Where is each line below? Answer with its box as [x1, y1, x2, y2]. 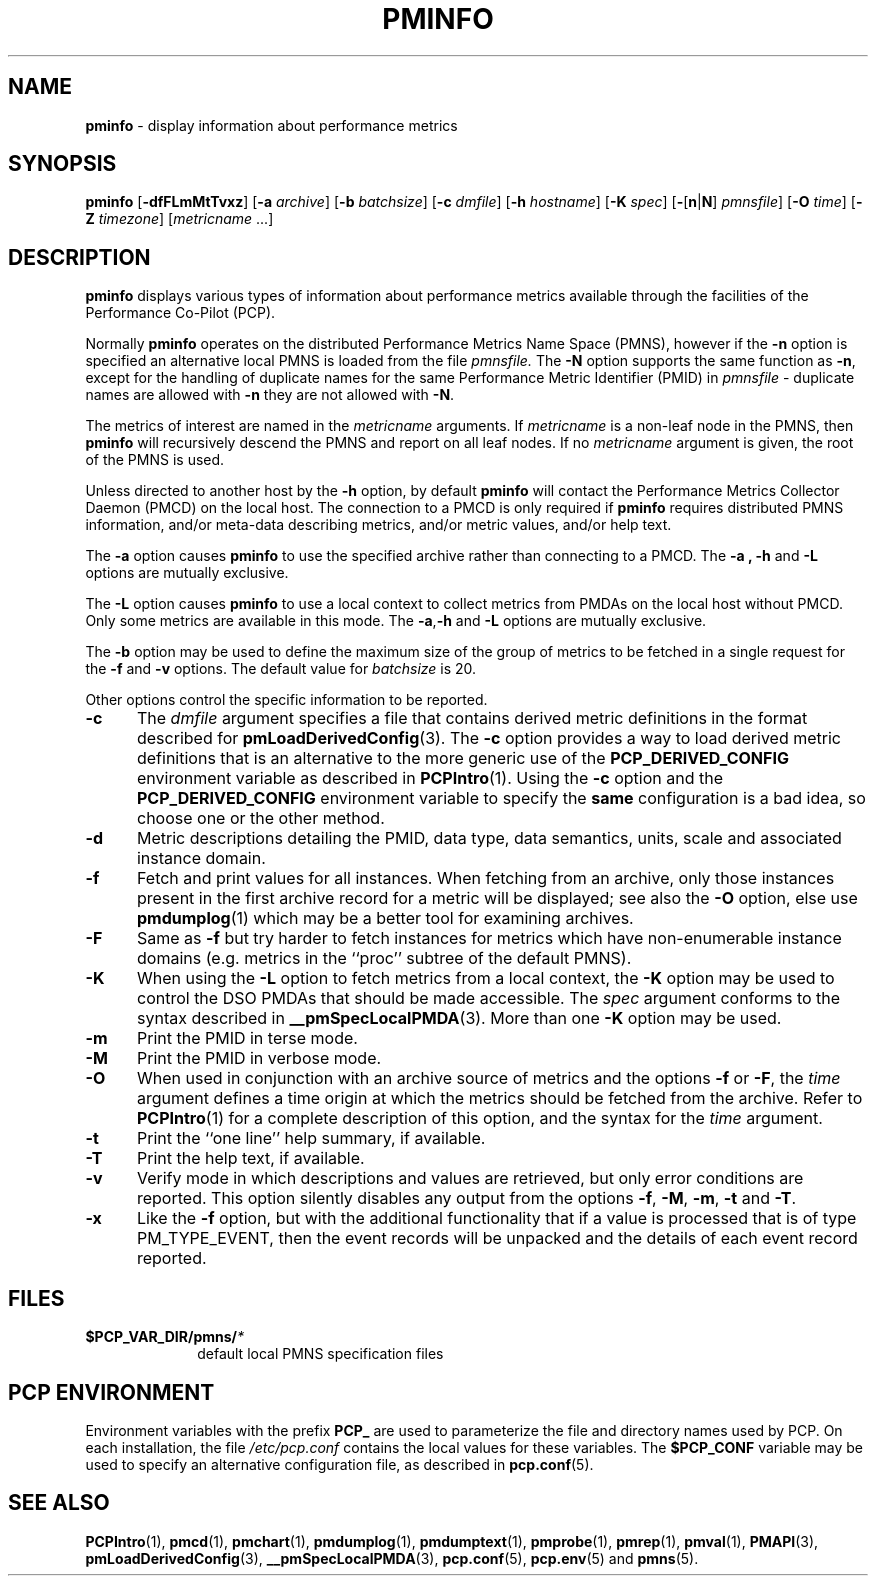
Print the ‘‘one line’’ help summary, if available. [136, 1128, 486, 1149]
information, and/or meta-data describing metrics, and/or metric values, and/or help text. [85, 516, 672, 534]
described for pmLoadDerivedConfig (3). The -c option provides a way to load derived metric [136, 728, 841, 749]
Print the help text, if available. [136, 1148, 365, 1169]
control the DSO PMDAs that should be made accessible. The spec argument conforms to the [136, 988, 841, 1009]
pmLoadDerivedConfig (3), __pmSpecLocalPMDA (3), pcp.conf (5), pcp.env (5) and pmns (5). [85, 1549, 699, 1567]
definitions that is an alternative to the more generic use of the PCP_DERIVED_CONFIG [136, 748, 789, 769]
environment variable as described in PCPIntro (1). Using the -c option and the [136, 768, 723, 789]
